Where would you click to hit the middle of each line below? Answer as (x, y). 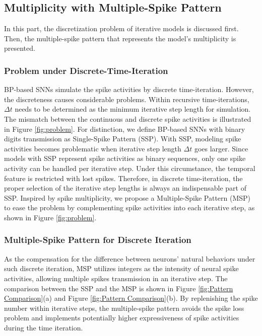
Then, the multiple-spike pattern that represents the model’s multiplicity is (120, 38)
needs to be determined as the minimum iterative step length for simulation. (133, 109)
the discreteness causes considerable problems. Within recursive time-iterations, (127, 99)
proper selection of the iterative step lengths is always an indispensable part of (125, 188)
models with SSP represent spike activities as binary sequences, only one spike (125, 158)
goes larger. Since (221, 148)
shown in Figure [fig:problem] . (50, 217)
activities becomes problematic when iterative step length (93, 148)
